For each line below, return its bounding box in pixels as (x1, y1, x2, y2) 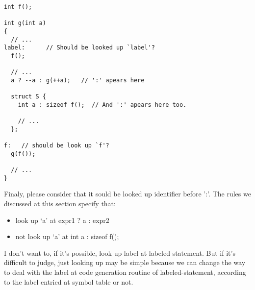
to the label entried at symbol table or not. (4, 276, 133, 287)
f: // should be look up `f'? (4, 142, 109, 149)
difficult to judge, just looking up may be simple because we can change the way (4, 257, 246, 267)
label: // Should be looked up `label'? (4, 44, 155, 51)
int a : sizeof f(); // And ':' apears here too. (18, 101, 187, 108)
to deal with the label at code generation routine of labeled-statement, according (4, 267, 246, 277)
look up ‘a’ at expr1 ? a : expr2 (15, 215, 109, 225)
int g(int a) (4, 20, 46, 27)
